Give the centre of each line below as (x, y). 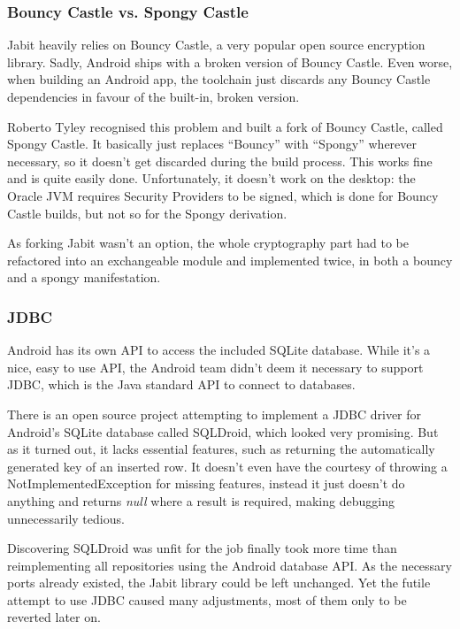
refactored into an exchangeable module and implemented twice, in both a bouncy (230, 260)
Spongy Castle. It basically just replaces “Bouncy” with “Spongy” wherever (212, 144)
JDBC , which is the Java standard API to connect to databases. (181, 384)
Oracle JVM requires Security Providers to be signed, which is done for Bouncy (223, 195)
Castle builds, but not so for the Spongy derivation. (147, 213)
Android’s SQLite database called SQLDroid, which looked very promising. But (223, 431)
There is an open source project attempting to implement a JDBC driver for (215, 414)
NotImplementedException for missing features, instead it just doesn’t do (206, 483)
